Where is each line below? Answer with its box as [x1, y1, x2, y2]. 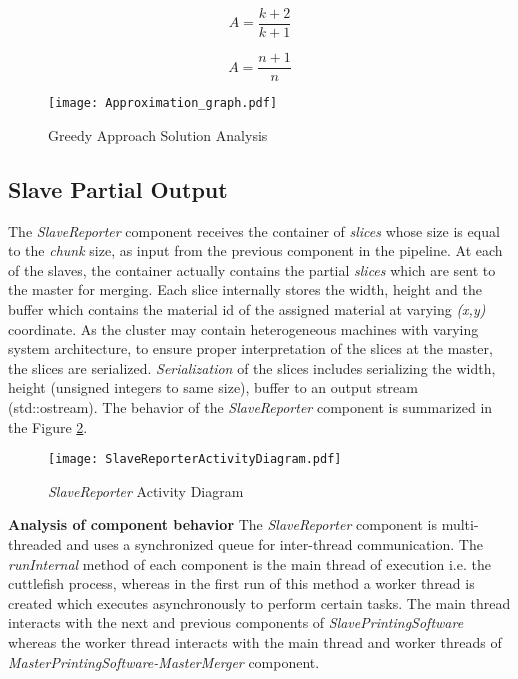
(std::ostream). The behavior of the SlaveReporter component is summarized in [8, 396, 493, 417]
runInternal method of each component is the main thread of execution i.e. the [8, 553, 491, 574]
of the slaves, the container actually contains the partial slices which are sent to [8, 259, 496, 280]
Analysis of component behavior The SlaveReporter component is [8, 514, 437, 535]
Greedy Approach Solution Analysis [48, 124, 268, 145]
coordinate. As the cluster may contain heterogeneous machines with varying [8, 318, 479, 339]
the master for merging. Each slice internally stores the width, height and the [8, 279, 482, 300]
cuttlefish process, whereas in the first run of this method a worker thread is [8, 573, 475, 594]
